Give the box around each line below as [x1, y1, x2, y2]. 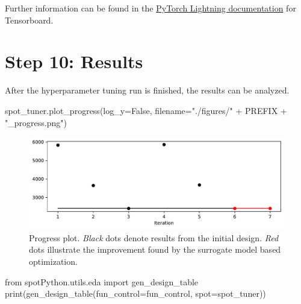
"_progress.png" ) [5, 116, 67, 128]
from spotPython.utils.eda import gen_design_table [5, 275, 199, 288]
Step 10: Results [5, 49, 143, 74]
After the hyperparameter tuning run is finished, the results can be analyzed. [5, 84, 290, 97]
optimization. [29, 255, 78, 268]
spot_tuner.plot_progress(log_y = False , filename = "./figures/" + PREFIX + [5, 104, 287, 116]
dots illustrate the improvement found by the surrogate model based [29, 243, 281, 256]
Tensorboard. [5, 13, 54, 26]
